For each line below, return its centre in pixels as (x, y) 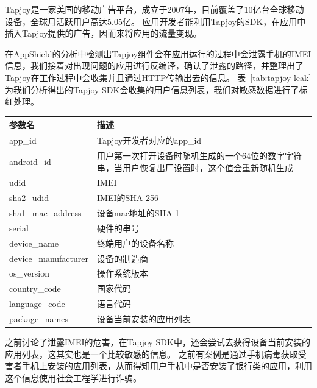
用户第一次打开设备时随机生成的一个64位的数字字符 (199, 155)
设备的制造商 (122, 258)
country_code (35, 288)
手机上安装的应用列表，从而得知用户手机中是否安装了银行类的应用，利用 (167, 366)
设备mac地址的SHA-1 (138, 213)
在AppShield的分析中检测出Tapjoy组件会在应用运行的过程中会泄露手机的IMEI (158, 53)
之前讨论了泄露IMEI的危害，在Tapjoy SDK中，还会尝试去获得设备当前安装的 (158, 342)
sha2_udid (29, 198)
